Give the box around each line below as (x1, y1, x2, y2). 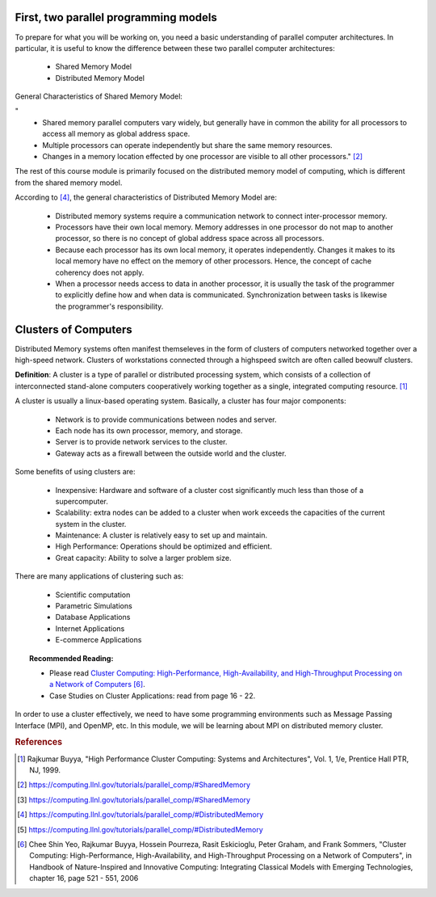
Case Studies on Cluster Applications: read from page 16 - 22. (49, 691, 256, 701)
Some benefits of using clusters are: (15, 467, 136, 477)
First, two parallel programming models (15, 11, 217, 24)
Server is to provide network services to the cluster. (55, 437, 228, 447)
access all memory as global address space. (42, 129, 191, 139)
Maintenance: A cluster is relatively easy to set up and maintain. (55, 530, 268, 541)
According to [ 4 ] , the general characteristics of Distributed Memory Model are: (15, 192, 278, 202)
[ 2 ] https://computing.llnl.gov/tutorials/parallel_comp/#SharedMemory (17, 780, 250, 790)
